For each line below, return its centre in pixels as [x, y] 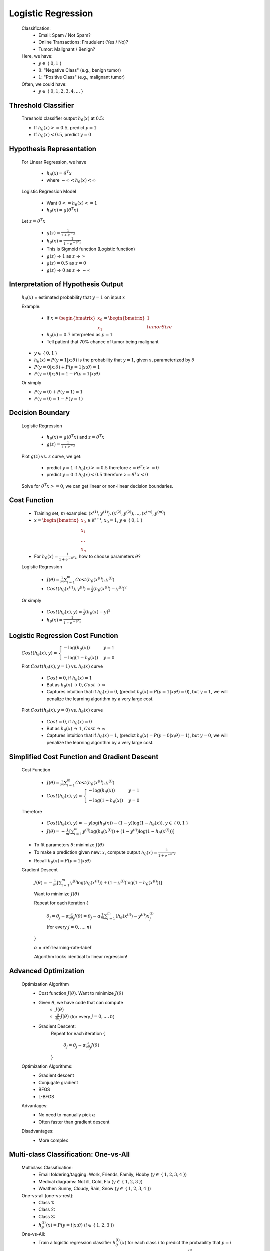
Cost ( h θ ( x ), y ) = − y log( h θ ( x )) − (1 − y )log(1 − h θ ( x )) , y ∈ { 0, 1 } [117, 823]
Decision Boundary [39, 413]
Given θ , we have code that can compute [81, 1002]
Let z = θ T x [34, 221]
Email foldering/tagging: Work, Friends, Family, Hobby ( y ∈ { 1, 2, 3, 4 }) [113, 1175]
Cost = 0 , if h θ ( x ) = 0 [69, 722]
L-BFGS [47, 1096]
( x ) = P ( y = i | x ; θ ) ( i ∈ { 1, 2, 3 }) [80, 1225]
